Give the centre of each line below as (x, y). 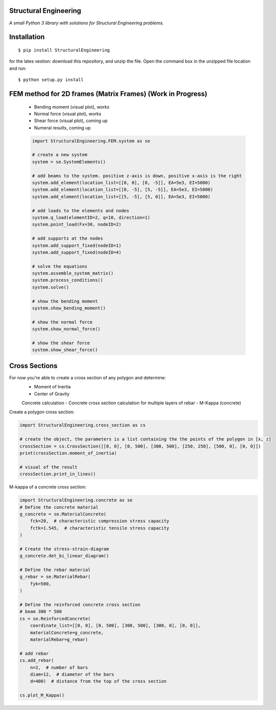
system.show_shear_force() (65, 350)
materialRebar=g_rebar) (59, 639)
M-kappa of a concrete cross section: (48, 487)
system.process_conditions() (68, 280)
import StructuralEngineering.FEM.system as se (91, 141)
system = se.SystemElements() (69, 162)
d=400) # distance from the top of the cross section (98, 681)
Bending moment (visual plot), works (72, 107)
